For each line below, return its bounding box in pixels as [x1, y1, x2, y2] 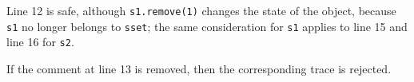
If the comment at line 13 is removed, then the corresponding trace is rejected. [6, 60, 392, 76]
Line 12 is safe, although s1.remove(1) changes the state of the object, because [6, 2, 396, 18]
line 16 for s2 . [6, 33, 74, 50]
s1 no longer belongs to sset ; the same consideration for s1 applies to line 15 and [6, 18, 408, 34]
